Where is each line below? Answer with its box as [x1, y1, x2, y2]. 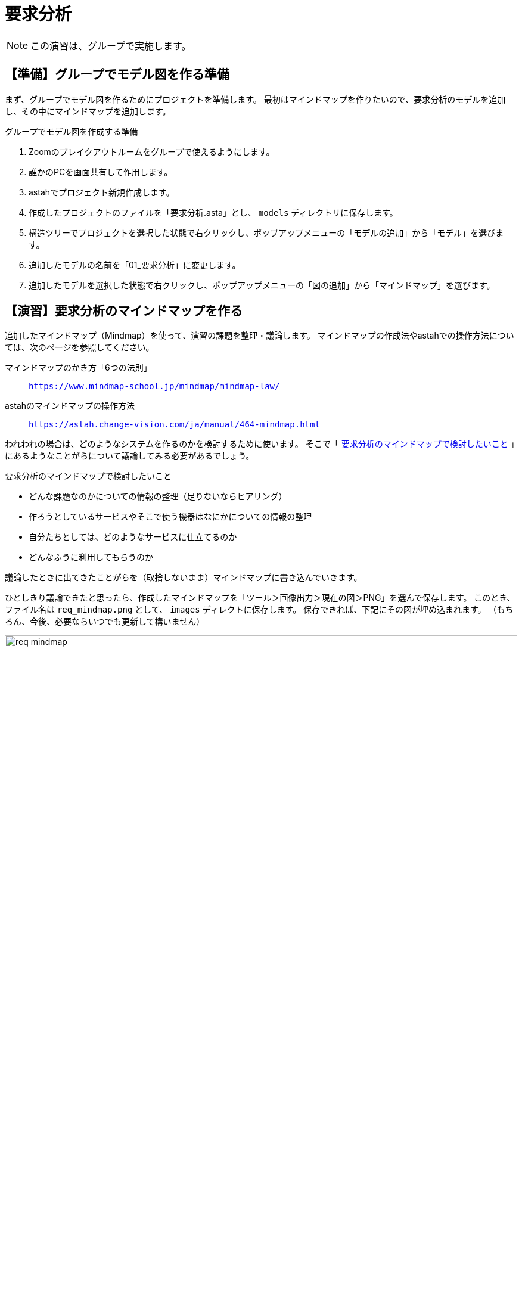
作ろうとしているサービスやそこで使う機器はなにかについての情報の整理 [29, 511, 312, 522]
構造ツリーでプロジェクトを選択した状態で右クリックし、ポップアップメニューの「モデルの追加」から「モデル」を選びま [29, 227, 504, 238]
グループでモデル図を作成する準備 [5, 126, 138, 136]
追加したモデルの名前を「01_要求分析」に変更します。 [29, 259, 241, 270]
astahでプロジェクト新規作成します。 [29, 187, 175, 197]
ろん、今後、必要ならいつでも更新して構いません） [5, 616, 205, 627]
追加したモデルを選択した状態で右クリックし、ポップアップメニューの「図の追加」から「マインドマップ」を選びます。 [29, 280, 495, 290]
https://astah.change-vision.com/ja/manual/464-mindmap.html [29, 420, 320, 430]
